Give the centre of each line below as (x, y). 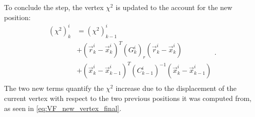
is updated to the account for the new (174, 7)
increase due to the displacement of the (176, 88)
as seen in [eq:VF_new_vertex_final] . (63, 108)
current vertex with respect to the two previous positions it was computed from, (128, 98)
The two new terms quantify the (54, 88)
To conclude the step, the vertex (54, 7)
